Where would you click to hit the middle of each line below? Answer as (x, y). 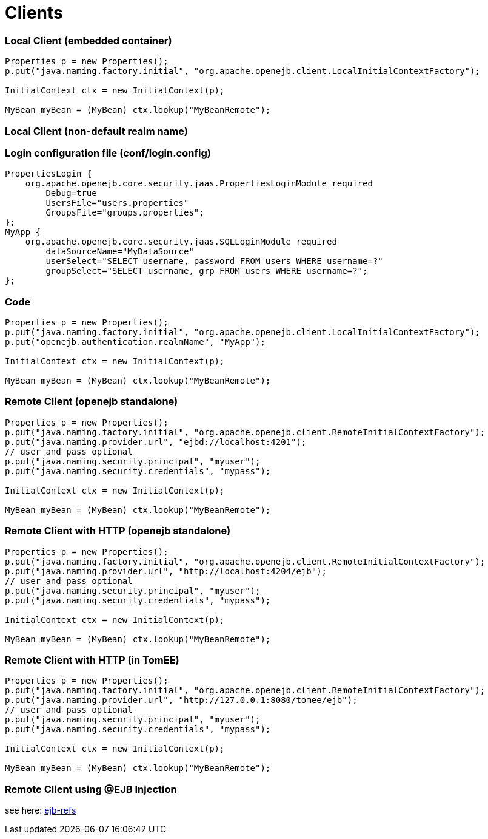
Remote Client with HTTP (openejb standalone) (118, 531)
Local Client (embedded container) (89, 40)
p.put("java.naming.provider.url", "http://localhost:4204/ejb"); (166, 571)
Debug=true (71, 193)
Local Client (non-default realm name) (96, 131)
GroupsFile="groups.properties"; (125, 213)
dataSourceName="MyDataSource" (120, 252)
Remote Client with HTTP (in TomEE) (92, 660)
